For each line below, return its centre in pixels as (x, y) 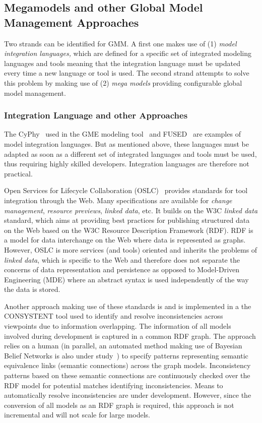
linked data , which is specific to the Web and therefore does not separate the (122, 259)
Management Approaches (72, 22)
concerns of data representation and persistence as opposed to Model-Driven (122, 269)
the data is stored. (32, 289)
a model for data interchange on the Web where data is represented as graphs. (125, 240)
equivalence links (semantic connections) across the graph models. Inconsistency (127, 365)
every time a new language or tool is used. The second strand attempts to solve (127, 73)
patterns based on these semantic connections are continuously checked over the (127, 375)
